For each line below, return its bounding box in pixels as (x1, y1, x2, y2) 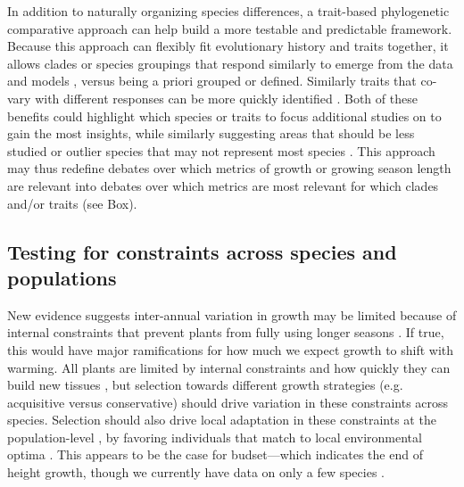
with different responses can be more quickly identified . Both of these (35, 88, 418, 107)
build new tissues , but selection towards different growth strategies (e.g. (7, 376, 403, 394)
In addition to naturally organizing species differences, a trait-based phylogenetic (7, 2, 450, 20)
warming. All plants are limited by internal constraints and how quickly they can (7, 358, 451, 376)
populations (7, 263, 117, 291)
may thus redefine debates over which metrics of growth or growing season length (7, 159, 452, 177)
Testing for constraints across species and (7, 237, 397, 265)
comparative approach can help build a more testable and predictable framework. (7, 19, 452, 37)
